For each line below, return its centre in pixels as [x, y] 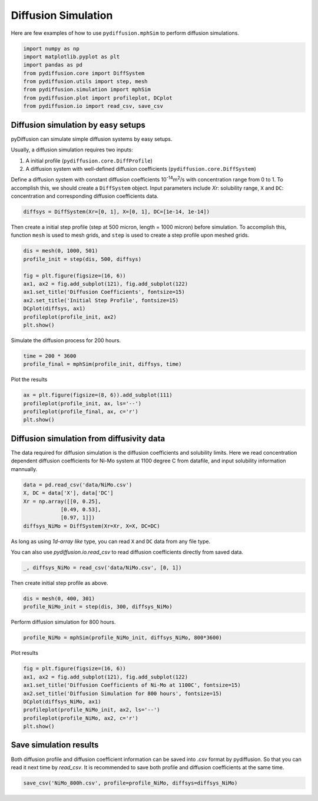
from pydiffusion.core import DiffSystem [84, 73]
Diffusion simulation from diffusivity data [88, 438]
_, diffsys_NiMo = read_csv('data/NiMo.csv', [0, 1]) [102, 568]
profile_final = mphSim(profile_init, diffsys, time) [102, 364]
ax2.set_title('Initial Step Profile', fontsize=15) [101, 300]
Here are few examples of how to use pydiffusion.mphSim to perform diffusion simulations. [125, 33]
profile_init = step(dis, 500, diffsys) [82, 259]
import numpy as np [51, 48]
